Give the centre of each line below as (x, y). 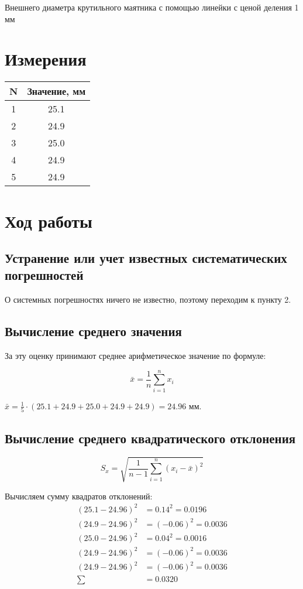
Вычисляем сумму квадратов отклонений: (79, 496)
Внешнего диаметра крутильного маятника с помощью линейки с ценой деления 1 (152, 7)
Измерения (46, 59)
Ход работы (49, 220)
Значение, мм (56, 91)
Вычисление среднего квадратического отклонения (150, 438)
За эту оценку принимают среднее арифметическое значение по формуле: (135, 356)
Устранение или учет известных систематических (146, 258)
